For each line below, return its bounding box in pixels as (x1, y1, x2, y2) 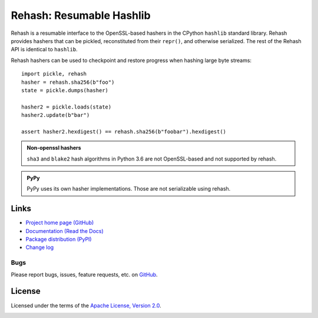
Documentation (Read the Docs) (25, 227, 104, 234)
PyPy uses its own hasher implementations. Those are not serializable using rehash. (26, 185, 231, 192)
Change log (25, 244, 54, 251)
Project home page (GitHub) (25, 219, 94, 227)
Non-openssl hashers (26, 145, 82, 152)
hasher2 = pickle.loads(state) (21, 103, 112, 110)
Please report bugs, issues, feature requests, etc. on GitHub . (11, 271, 158, 278)
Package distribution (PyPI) (25, 236, 92, 243)
